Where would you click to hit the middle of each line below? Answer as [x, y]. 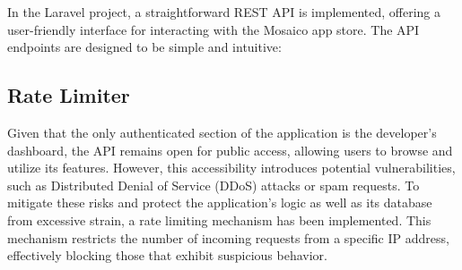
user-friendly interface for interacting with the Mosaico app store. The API [214, 29]
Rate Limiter [69, 95]
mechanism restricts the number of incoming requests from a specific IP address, [228, 237]
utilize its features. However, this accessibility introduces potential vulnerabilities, [231, 168]
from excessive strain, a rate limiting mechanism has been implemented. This [219, 219]
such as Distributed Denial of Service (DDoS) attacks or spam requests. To [214, 185]
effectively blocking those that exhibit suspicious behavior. [167, 255]
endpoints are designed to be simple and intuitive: [144, 47]
